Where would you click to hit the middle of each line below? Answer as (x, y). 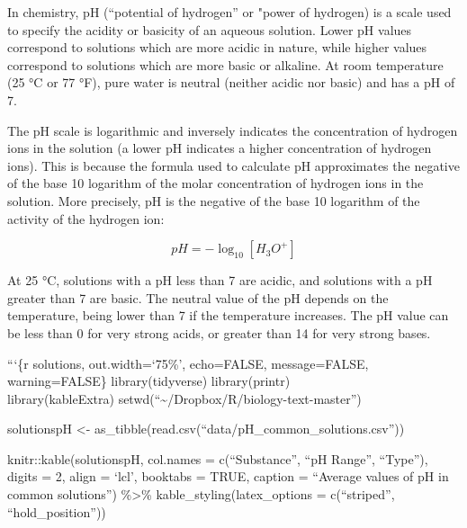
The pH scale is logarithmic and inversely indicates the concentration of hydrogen (233, 130)
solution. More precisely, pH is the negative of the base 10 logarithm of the (214, 200)
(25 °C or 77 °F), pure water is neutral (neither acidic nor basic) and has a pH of (231, 82)
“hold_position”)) (57, 511)
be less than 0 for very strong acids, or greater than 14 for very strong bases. (219, 332)
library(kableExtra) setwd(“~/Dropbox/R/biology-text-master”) (184, 398)
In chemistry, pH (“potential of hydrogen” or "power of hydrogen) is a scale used (229, 12)
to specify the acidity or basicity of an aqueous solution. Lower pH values (210, 29)
